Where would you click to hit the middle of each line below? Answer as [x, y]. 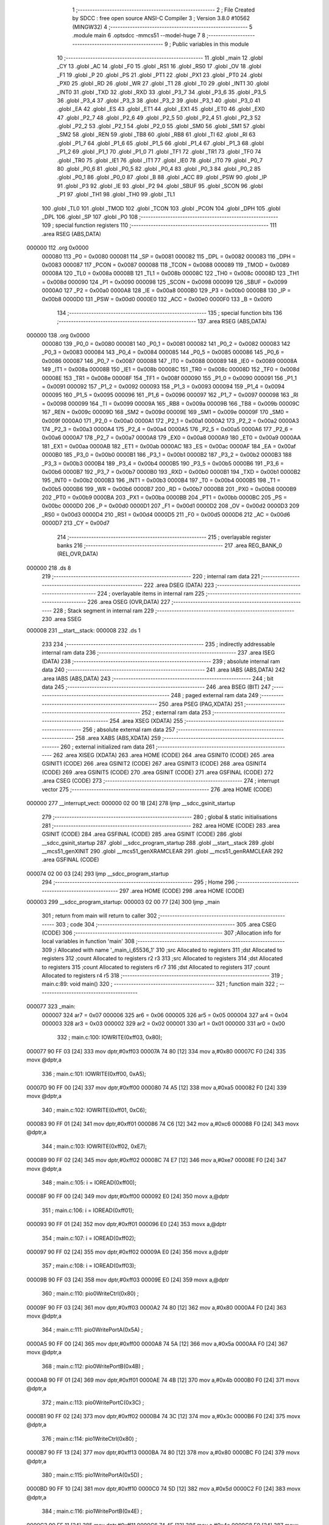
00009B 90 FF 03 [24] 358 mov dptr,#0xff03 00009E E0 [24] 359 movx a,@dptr [128, 1279]
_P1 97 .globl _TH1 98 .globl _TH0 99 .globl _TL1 [116, 195]
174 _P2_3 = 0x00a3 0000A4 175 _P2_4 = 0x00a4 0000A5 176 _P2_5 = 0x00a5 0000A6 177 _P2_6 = [168, 429]
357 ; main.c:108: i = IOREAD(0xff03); [89, 1266]
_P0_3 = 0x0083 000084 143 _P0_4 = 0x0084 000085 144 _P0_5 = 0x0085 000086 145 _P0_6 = [163, 352]
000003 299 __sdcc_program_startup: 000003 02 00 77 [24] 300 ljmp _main [123, 902]
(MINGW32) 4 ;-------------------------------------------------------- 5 [162, 27]
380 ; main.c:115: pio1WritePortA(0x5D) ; [92, 1475]
